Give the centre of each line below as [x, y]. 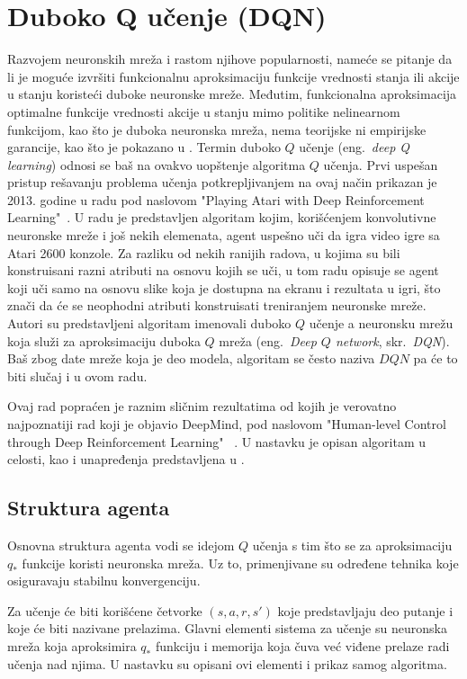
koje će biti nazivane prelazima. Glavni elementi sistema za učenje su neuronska [227, 628]
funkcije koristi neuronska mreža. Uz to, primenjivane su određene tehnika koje [240, 563]
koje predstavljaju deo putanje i [365, 610]
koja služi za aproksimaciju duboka [104, 340]
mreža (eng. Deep [268, 340]
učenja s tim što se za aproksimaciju [352, 545]
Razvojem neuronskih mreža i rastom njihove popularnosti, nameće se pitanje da [230, 59]
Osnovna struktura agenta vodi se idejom [121, 545]
